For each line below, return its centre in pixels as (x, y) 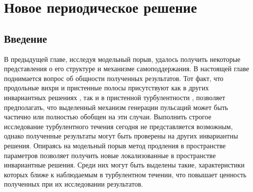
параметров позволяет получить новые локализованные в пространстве (110, 155)
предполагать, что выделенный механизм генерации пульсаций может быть (116, 107)
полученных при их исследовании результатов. (74, 184)
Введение (25, 38)
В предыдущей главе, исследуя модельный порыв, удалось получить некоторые (122, 59)
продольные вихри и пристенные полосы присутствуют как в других (106, 88)
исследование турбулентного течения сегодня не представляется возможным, (118, 126)
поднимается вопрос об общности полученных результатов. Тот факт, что (114, 78)
